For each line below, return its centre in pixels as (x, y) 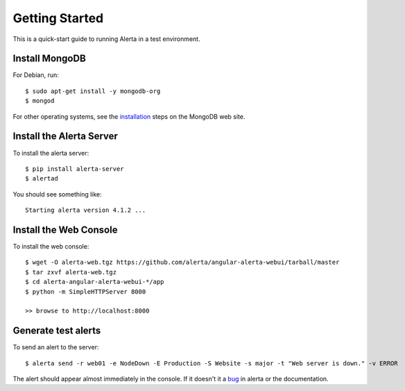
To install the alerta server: (51, 153)
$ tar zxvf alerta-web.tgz (71, 272)
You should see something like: (57, 194)
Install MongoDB (49, 59)
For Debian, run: (36, 75)
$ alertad (42, 178)
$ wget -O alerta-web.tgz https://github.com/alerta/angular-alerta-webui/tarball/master (182, 263)
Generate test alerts (57, 331)
